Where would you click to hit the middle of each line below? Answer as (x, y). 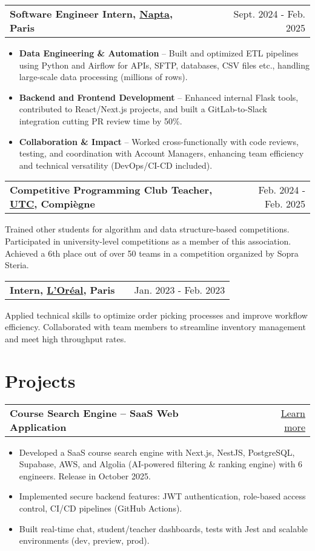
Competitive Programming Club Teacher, (111, 190)
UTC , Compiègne (52, 204)
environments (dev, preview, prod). (84, 540)
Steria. (17, 265)
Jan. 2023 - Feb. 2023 (180, 289)
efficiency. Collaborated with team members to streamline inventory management (155, 327)
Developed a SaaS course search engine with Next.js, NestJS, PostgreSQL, (157, 452)
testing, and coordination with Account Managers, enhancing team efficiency (161, 153)
